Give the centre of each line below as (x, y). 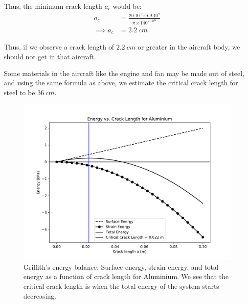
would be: (127, 6)
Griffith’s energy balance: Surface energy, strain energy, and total (121, 266)
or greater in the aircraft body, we (189, 47)
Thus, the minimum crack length (53, 6)
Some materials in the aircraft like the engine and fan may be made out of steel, (124, 73)
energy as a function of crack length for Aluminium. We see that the (126, 276)
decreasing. (40, 295)
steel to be (20, 92)
